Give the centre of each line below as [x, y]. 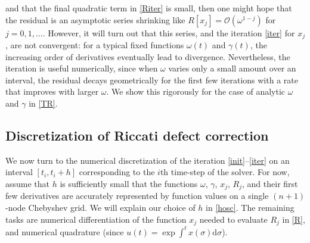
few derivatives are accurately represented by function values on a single [137, 196]
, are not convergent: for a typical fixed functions [95, 45]
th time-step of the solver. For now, [225, 172]
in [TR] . [43, 103]
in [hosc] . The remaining [250, 208]
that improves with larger [52, 91]
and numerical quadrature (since [65, 231]
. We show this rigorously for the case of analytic [196, 91]
